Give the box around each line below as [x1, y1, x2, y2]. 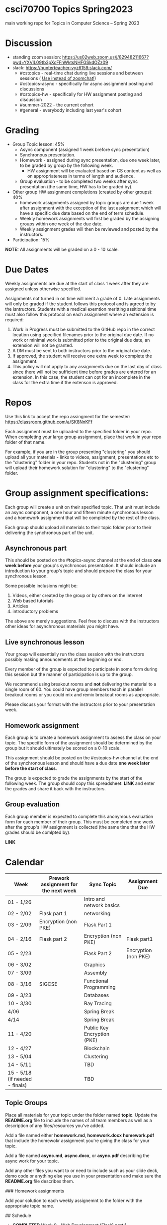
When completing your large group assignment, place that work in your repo [5, 434, 162, 440]
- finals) [7, 1082, 27, 1089]
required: [5, 316, 24, 323]
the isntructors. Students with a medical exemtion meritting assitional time [5, 306, 157, 312]
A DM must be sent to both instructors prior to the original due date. [12, 347, 152, 353]
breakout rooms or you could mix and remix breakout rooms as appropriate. [5, 692, 160, 698]
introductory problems [12, 609, 59, 614]
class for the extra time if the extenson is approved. [12, 379, 118, 385]
